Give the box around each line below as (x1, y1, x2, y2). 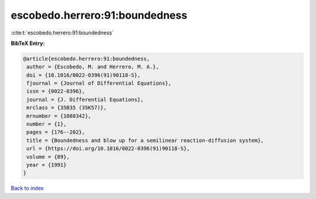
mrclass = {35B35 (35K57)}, (26, 104, 107, 111)
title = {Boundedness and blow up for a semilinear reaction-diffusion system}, (26, 137, 265, 144)
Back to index (11, 184, 44, 192)
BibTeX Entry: (11, 40, 45, 47)
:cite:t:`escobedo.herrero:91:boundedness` (11, 29, 114, 36)
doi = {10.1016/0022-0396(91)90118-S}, (26, 72, 140, 78)
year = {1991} (26, 162, 67, 168)
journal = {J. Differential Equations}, (26, 96, 144, 103)
